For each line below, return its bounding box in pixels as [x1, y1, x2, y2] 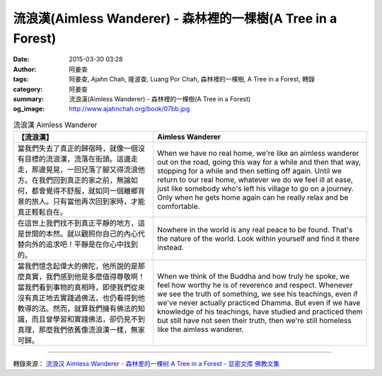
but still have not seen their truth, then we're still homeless [156, 316, 352, 326]
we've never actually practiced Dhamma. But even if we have [156, 298, 361, 308]
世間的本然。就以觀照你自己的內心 [24, 229, 138, 239]
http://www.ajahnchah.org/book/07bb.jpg [69, 105, 190, 113]
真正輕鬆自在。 [17, 207, 67, 217]
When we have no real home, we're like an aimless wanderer [156, 149, 359, 159]
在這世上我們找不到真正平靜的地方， [17, 218, 138, 228]
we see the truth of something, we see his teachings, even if [156, 289, 359, 299]
